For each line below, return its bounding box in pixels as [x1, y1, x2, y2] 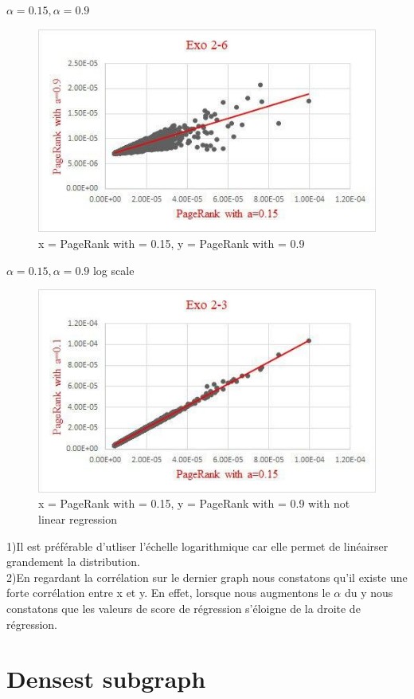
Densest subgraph [6, 662, 206, 695]
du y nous [344, 584, 393, 601]
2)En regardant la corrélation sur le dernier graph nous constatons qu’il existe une [6, 568, 408, 585]
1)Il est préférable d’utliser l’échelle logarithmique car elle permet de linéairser [6, 537, 389, 554]
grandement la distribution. [6, 553, 140, 570]
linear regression [38, 511, 118, 528]
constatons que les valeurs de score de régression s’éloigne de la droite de [6, 600, 361, 617]
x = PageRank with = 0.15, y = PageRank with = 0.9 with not [38, 495, 350, 512]
